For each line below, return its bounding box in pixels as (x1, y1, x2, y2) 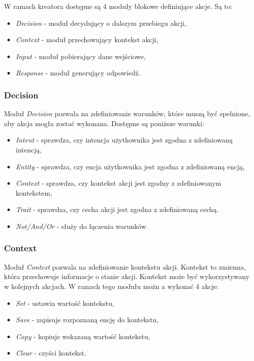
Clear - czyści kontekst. (15, 348, 86, 358)
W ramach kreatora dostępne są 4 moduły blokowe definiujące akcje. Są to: (4, 1, 233, 11)
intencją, (15, 144, 42, 154)
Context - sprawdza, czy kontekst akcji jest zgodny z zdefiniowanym (15, 178, 222, 188)
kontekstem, (15, 187, 52, 198)
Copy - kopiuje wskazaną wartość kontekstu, (15, 331, 150, 341)
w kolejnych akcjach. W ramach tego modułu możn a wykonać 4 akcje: (4, 281, 219, 291)
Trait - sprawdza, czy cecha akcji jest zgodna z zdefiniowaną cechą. (15, 204, 219, 215)
